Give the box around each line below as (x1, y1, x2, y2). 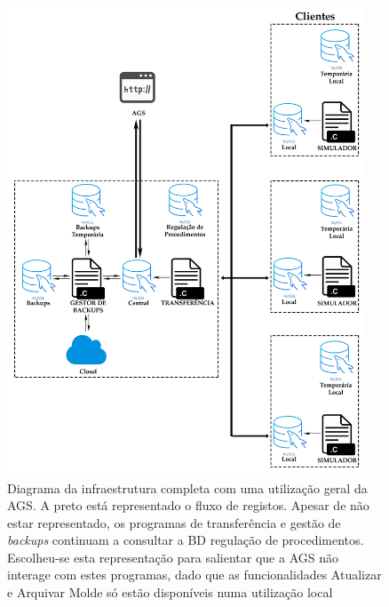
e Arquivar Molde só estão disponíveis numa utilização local (7, 583, 333, 602)
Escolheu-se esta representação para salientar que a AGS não (7, 547, 338, 566)
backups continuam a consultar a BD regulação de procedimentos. (7, 531, 364, 549)
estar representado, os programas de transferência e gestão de (7, 513, 341, 531)
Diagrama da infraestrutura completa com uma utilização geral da (7, 478, 368, 497)
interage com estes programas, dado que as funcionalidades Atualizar (7, 565, 382, 584)
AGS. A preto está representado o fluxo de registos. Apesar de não (7, 496, 369, 515)
